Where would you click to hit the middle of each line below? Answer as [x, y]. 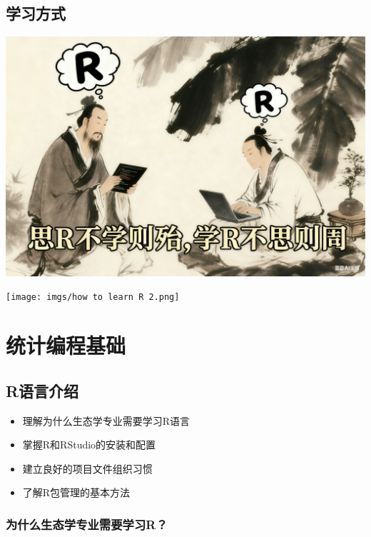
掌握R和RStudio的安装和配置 [89, 445]
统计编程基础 [66, 345]
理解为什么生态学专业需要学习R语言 [106, 420]
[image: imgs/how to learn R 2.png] [93, 297]
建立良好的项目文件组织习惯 [87, 468]
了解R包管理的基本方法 [76, 492]
